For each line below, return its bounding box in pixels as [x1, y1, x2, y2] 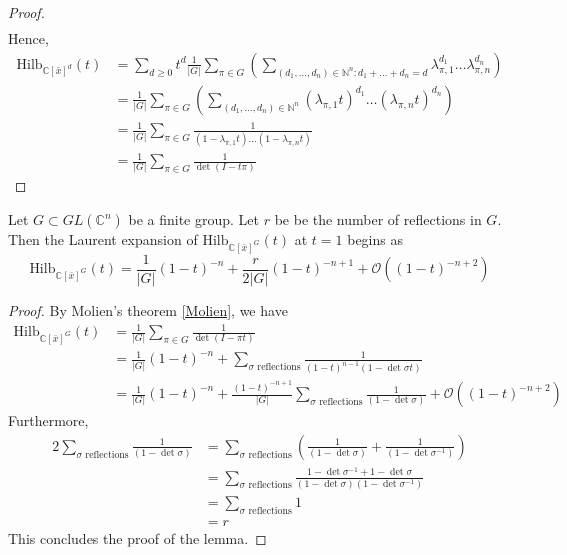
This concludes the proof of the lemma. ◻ [8, 527, 267, 548]
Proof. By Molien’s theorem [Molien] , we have [8, 299, 288, 320]
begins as [347, 229, 403, 250]
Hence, [8, 28, 49, 49]
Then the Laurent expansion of [8, 229, 198, 250]
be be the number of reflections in [274, 209, 482, 230]
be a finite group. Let [128, 209, 259, 230]
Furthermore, [8, 410, 89, 431]
